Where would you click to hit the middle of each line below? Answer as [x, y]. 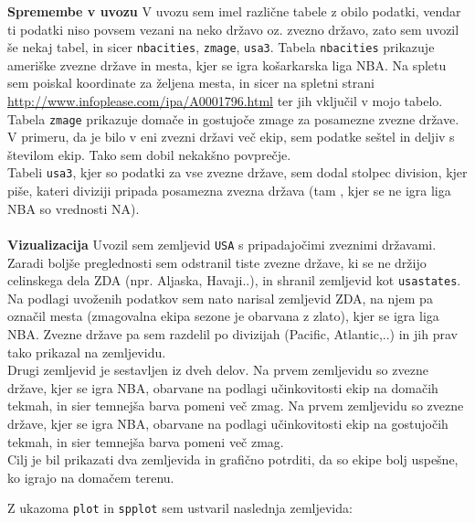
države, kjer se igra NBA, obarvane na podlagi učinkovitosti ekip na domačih [223, 387]
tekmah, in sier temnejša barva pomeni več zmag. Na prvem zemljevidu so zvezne [236, 406]
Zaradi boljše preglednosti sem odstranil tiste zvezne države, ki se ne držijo [217, 262]
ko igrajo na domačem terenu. [91, 477]
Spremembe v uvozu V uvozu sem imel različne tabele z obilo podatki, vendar [234, 11]
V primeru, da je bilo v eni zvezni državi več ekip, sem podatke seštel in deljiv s [231, 137]
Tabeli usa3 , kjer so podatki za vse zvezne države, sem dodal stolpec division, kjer [237, 172]
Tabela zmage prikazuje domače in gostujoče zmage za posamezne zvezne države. [233, 118]
